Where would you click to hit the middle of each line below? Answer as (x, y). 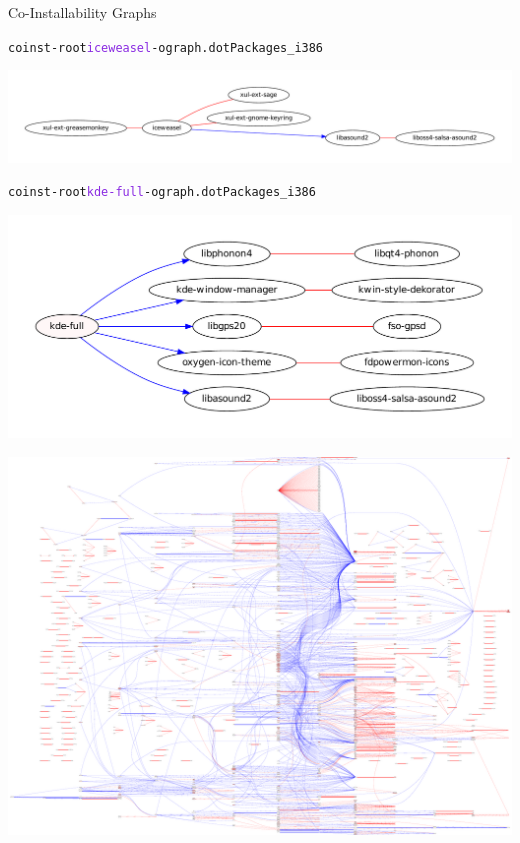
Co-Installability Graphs (82, 12)
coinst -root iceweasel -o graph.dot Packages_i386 (166, 47)
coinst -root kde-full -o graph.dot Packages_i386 (162, 192)
